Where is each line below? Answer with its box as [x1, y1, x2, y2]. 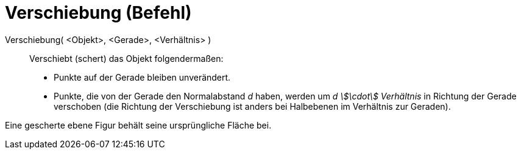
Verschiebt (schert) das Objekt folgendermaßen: [29, 53, 224, 64]
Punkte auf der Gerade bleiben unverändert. [54, 72, 231, 82]
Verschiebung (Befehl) [5, 2, 192, 23]
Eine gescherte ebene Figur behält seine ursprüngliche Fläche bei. [5, 119, 272, 130]
